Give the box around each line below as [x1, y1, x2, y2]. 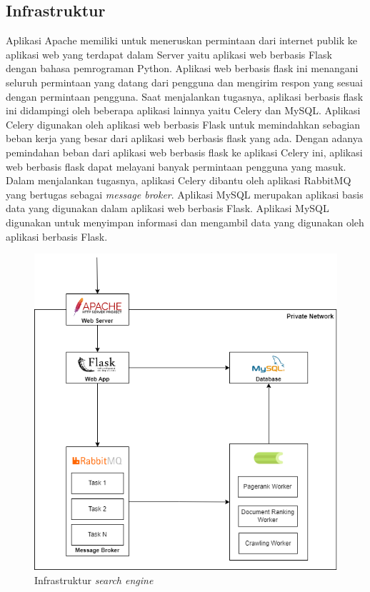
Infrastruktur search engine [34, 572, 154, 587]
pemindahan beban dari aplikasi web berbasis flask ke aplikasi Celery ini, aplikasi [6, 144, 363, 159]
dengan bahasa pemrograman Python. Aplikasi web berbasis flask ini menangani [6, 61, 359, 76]
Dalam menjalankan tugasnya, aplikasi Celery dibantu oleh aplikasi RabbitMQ [6, 173, 351, 188]
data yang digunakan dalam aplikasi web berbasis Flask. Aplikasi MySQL [6, 201, 329, 216]
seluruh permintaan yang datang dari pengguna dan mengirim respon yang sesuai [6, 74, 363, 89]
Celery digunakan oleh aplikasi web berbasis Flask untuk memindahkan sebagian [6, 116, 361, 131]
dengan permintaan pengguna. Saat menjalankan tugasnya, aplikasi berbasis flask [6, 89, 364, 104]
